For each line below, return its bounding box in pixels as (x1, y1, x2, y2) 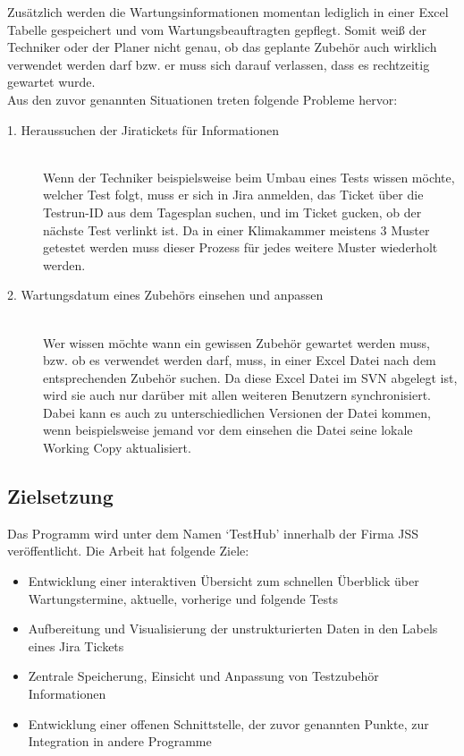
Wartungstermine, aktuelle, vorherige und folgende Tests (28, 589, 338, 607)
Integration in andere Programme (28, 732, 212, 751)
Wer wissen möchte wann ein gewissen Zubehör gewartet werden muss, (43, 333, 430, 352)
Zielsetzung (7, 482, 114, 510)
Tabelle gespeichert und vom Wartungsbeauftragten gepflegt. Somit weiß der (7, 20, 426, 38)
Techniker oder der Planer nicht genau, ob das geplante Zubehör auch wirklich (7, 38, 437, 56)
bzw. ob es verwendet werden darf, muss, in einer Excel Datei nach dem (43, 351, 436, 370)
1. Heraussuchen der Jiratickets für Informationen (7, 120, 279, 139)
